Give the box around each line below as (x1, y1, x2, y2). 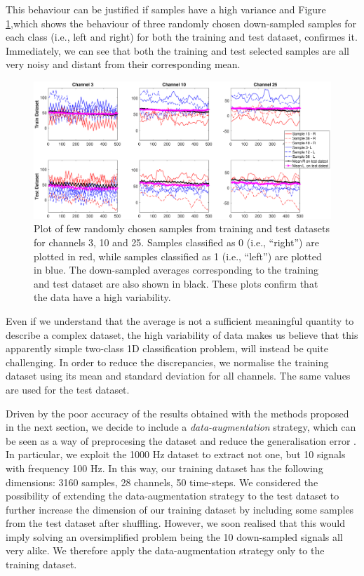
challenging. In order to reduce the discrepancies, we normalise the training (6, 354, 329, 369)
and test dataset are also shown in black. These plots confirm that (34, 276, 318, 290)
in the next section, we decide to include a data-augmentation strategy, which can (6, 420, 356, 434)
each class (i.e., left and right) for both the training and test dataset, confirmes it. (6, 29, 358, 44)
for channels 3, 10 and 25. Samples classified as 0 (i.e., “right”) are (34, 235, 319, 249)
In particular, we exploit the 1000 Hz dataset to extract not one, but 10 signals (6, 447, 346, 462)
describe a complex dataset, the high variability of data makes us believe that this (6, 327, 358, 342)
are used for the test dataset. (6, 382, 130, 396)
